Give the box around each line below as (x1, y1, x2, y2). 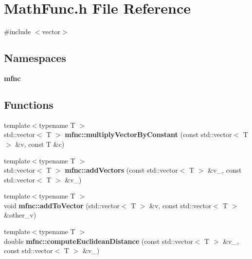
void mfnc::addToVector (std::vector (4, 200, 120, 210)
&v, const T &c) (15, 139, 65, 149)
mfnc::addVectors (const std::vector (65, 165, 178, 175)
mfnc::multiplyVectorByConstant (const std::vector (65, 129, 232, 139)
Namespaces (4, 50, 66, 65)
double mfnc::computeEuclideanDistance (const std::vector (4, 236, 193, 246)
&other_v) (4, 210, 36, 220)
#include (4, 26, 31, 37)
